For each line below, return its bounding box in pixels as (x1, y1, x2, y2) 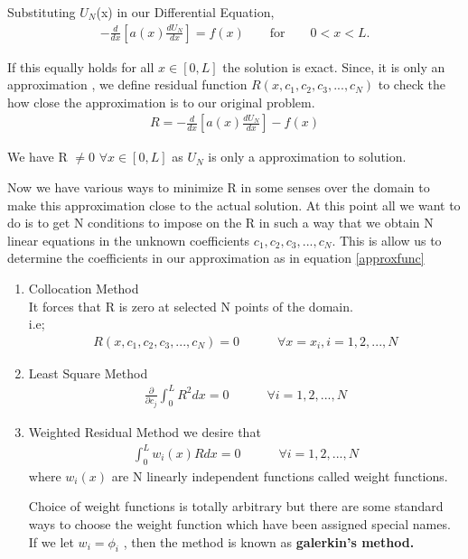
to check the (378, 75, 445, 94)
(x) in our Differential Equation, (96, 3, 275, 21)
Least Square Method (28, 363, 148, 382)
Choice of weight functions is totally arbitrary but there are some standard (28, 497, 444, 516)
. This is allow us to (332, 230, 442, 249)
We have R (7, 147, 68, 166)
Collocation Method (28, 279, 139, 297)
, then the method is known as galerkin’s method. (123, 532, 415, 551)
